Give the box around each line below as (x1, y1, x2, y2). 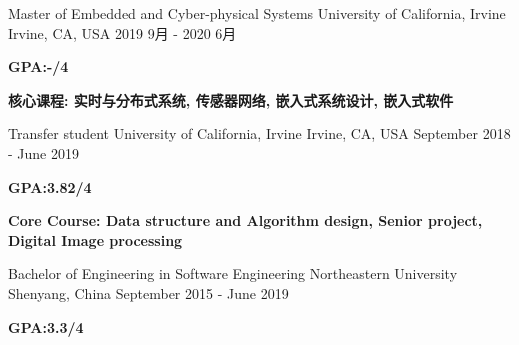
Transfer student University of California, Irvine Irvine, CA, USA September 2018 (8, 123, 511, 144)
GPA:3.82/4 (8, 176, 92, 197)
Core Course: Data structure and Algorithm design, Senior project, (8, 210, 483, 231)
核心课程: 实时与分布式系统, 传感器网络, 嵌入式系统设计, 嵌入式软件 (8, 89, 454, 110)
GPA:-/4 (8, 56, 69, 77)
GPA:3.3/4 (8, 316, 84, 337)
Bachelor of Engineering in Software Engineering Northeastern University (8, 263, 458, 284)
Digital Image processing (8, 229, 183, 250)
